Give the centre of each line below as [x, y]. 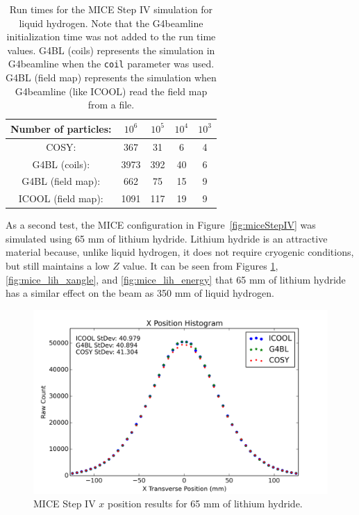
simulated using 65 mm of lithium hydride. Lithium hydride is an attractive [167, 238]
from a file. [111, 105]
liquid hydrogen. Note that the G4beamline [111, 23]
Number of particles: [61, 128]
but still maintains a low [58, 266]
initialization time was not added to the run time [111, 36]
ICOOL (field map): [61, 198]
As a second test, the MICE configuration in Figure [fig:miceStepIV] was [161, 225]
